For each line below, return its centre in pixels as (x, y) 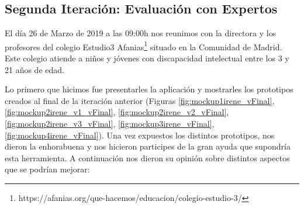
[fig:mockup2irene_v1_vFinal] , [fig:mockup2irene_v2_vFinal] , (117, 112)
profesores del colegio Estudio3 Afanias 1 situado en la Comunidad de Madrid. (144, 46)
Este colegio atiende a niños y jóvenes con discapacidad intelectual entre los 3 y (147, 58)
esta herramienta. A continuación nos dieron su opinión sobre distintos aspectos (147, 157)
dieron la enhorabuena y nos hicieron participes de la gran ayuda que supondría (148, 146)
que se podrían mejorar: (47, 169)
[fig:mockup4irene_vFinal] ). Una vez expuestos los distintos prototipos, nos (140, 135)
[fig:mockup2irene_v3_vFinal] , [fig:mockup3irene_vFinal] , (110, 124)
